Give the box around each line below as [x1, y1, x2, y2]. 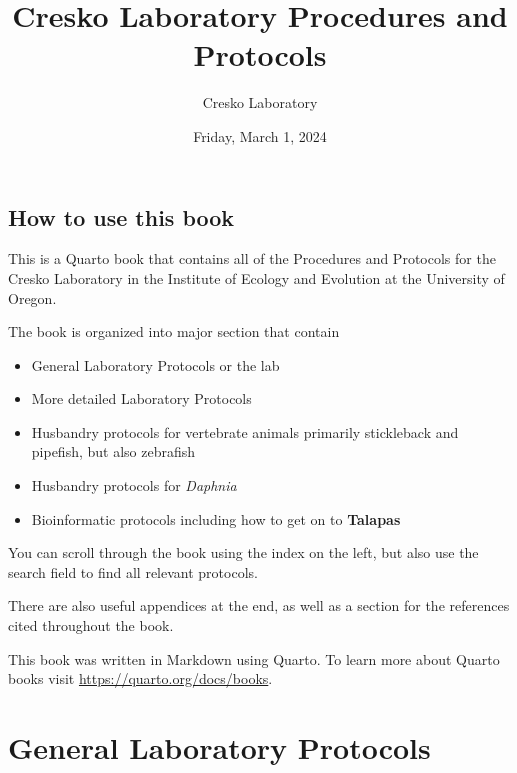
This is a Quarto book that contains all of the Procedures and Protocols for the [8, 248, 496, 269]
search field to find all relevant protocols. [8, 561, 258, 582]
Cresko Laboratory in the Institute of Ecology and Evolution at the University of [8, 267, 505, 288]
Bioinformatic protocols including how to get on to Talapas [31, 508, 401, 529]
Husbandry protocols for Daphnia [31, 475, 237, 496]
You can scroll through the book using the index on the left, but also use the [8, 542, 479, 563]
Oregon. [8, 287, 57, 308]
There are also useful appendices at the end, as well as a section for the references [8, 595, 510, 616]
